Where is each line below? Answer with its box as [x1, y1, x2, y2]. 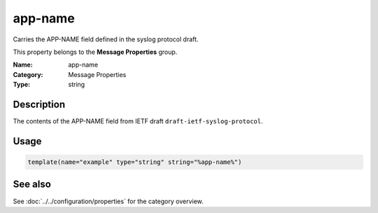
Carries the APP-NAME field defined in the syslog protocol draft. [13, 35, 199, 43]
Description [13, 98, 66, 110]
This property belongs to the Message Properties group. [13, 48, 178, 56]
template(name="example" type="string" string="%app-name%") [27, 158, 242, 166]
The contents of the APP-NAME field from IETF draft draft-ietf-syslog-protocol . [13, 117, 263, 125]
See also [13, 179, 52, 191]
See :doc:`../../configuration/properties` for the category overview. [13, 197, 204, 205]
